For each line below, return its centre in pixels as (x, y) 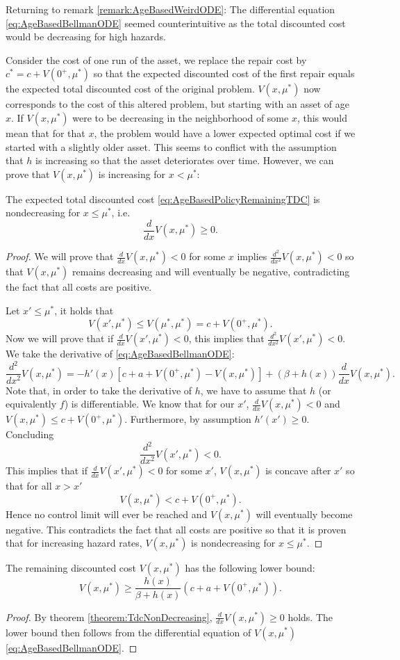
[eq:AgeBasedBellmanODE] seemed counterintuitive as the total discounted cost (176, 23)
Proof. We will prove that (60, 256)
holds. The (310, 617)
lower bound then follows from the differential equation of (128, 632)
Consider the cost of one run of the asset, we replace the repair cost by (156, 59)
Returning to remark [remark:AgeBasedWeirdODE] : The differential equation (170, 9)
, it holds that (84, 310)
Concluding (30, 434)
